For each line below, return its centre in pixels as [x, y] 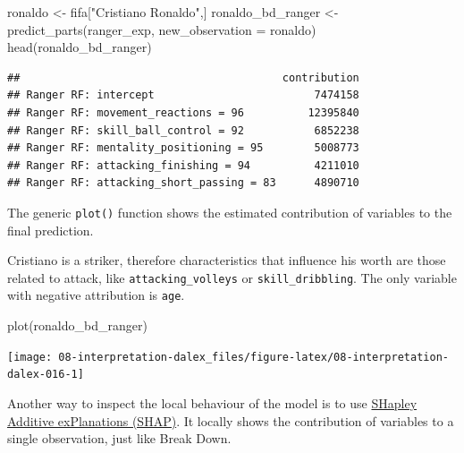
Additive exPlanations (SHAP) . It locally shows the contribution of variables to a [231, 420]
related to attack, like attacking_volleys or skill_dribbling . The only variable [232, 277]
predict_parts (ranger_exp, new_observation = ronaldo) [162, 29]
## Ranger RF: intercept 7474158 [183, 95]
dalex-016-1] [46, 375]
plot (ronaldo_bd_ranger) [77, 325]
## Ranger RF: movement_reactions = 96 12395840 [183, 112]
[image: [30, 357]
